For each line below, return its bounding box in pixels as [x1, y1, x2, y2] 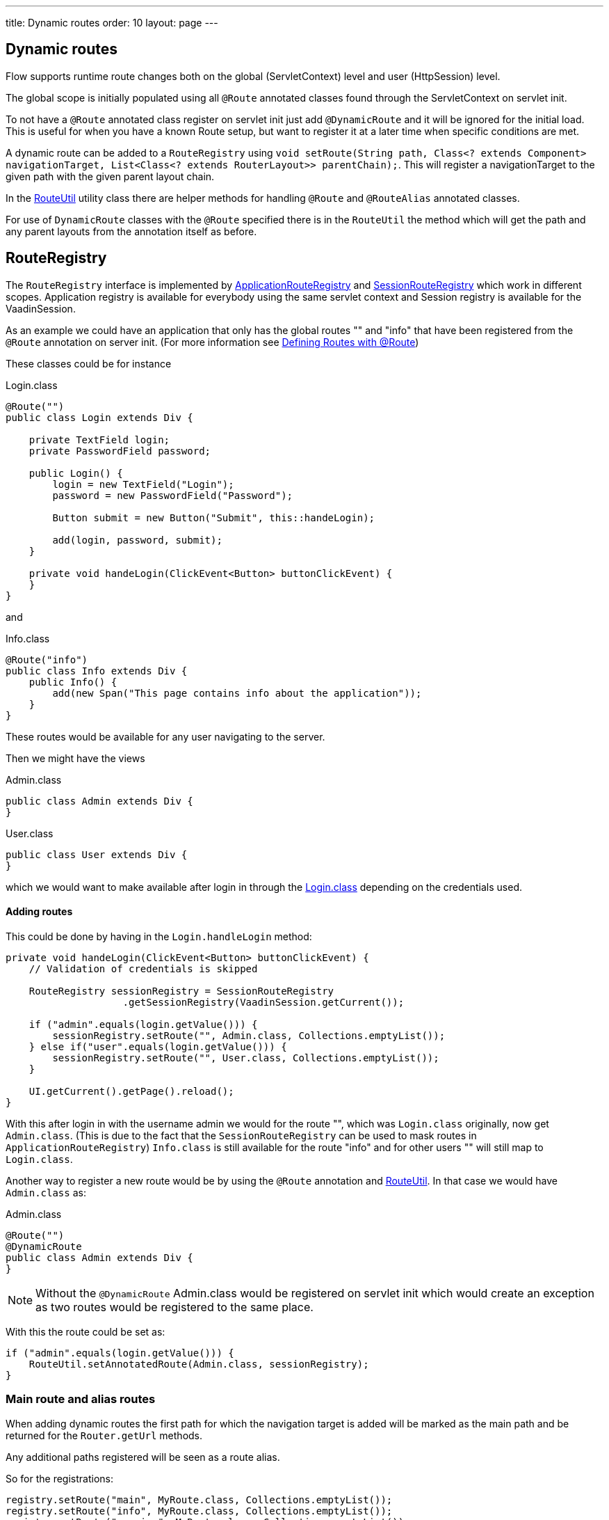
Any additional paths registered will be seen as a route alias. [6, 1450, 280, 1463]
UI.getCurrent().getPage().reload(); [29, 1085, 234, 1097]
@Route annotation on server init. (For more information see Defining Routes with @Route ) [6, 335, 419, 348]
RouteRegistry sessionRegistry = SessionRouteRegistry [29, 985, 334, 997]
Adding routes [6, 905, 73, 918]
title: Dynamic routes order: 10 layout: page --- [6, 17, 218, 29]
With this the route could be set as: [6, 1325, 165, 1338]
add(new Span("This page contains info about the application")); [52, 687, 422, 699]
